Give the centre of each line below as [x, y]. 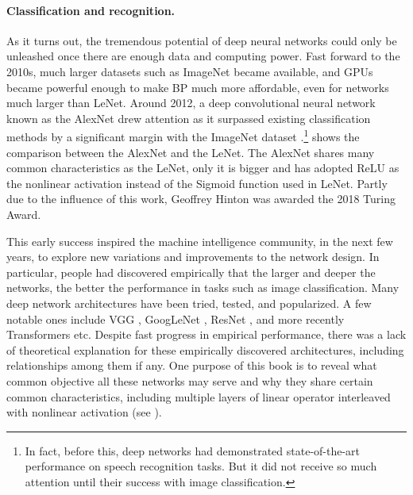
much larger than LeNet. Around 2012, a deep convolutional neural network [191, 103]
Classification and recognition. [91, 10]
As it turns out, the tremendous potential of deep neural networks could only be [202, 40]
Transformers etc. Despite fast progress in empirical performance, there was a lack [206, 334]
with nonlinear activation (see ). [84, 412]
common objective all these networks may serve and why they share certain [190, 380]
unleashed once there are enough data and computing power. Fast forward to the [203, 56]
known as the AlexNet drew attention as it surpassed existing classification [189, 118]
